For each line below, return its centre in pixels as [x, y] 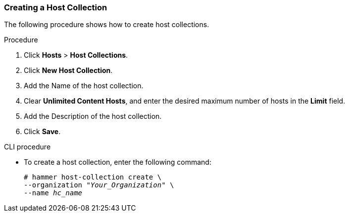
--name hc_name [53, 193]
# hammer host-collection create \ [93, 177]
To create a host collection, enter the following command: [118, 162]
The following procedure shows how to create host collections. [107, 25]
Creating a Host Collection [56, 7]
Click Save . [42, 132]
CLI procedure [27, 147]
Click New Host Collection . [68, 71]
